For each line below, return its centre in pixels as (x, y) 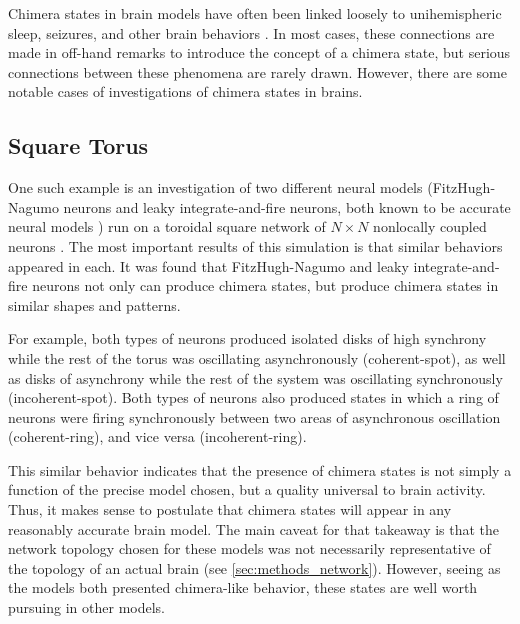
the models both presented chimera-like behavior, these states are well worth (243, 587)
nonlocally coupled (430, 226)
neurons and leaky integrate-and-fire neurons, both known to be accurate (287, 206)
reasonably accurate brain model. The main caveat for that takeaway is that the (254, 528)
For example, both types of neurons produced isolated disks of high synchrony (247, 338)
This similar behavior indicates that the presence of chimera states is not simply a (260, 469)
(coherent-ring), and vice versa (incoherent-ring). (157, 436)
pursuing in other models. (86, 607)
